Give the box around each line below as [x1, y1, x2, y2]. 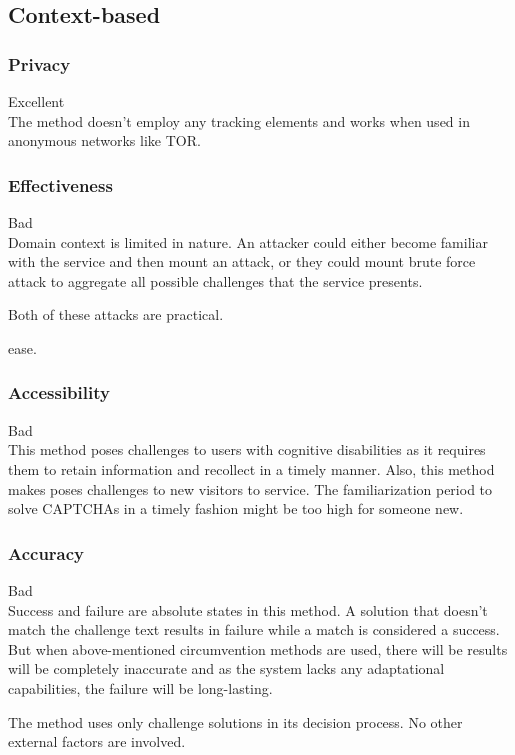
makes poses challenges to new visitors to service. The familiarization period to [8, 478, 493, 499]
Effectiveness [8, 172, 113, 197]
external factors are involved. [8, 731, 186, 752]
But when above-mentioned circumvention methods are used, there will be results [8, 638, 508, 659]
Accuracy [8, 540, 85, 565]
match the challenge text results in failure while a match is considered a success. [8, 619, 500, 640]
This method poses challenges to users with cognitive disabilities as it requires [8, 439, 486, 460]
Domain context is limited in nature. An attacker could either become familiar [8, 231, 488, 252]
